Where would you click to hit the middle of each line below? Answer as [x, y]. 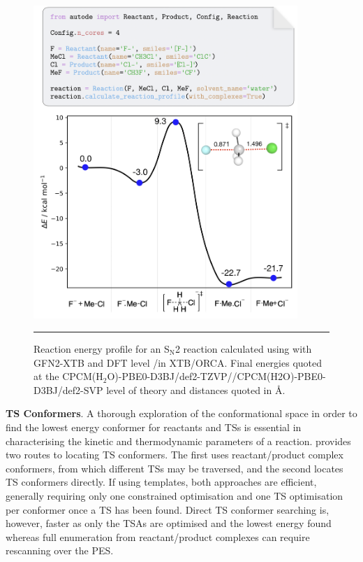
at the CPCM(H [68, 376]
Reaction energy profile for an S [102, 349]
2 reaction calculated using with [243, 349]
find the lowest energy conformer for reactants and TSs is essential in [154, 427]
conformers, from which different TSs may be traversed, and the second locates [175, 468]
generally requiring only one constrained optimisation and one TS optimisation [175, 495]
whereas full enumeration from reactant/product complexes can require [158, 536]
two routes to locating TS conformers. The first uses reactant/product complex [175, 455]
